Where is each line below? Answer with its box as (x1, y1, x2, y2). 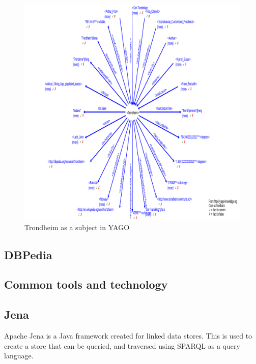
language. (4, 350, 34, 361)
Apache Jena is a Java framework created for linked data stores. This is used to (4, 330, 252, 341)
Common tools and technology (4, 276, 168, 292)
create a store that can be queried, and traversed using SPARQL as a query (4, 340, 240, 351)
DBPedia (4, 246, 52, 262)
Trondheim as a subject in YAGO (24, 221, 130, 232)
